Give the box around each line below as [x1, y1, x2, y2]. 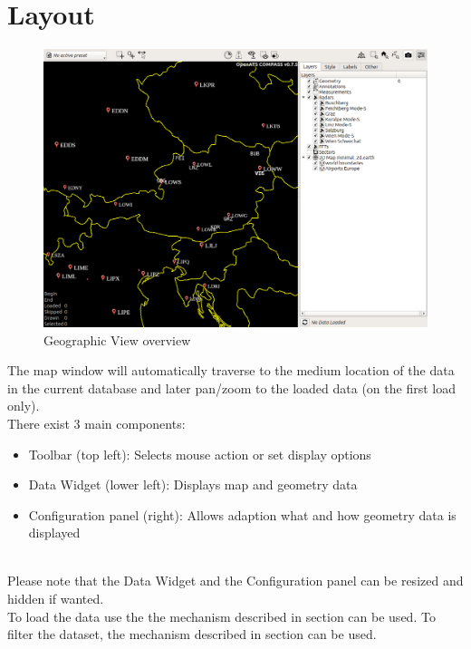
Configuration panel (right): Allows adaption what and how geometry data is [28, 505, 457, 524]
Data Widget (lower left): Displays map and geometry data [28, 475, 358, 494]
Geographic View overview [43, 330, 191, 349]
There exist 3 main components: [7, 413, 186, 432]
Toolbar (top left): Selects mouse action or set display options [28, 444, 371, 463]
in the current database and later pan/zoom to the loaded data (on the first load [7, 378, 456, 397]
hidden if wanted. [7, 589, 104, 608]
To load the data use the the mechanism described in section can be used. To [7, 606, 436, 625]
